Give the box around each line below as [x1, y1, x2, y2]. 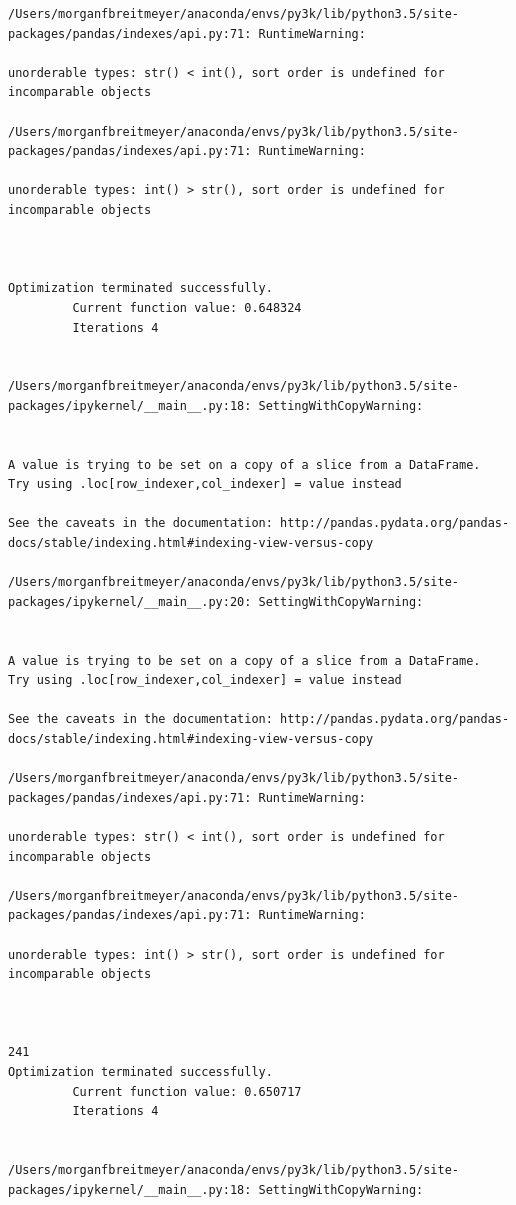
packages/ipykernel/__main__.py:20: [8, 594, 252, 609]
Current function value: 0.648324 [72, 300, 302, 315]
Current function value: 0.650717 [72, 1084, 302, 1099]
